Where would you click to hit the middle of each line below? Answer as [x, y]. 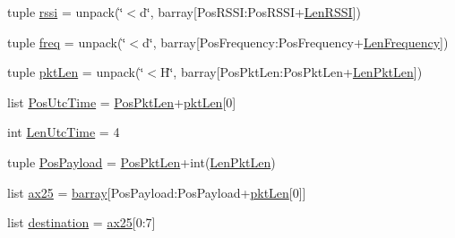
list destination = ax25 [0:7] [82, 222]
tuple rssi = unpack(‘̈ [65, 12]
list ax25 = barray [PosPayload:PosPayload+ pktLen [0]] [157, 192]
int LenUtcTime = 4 [64, 132]
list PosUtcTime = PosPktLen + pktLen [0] [122, 102]
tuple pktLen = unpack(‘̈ [76, 72]
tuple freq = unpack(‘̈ [67, 42]
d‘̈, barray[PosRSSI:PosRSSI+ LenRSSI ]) [250, 12]
